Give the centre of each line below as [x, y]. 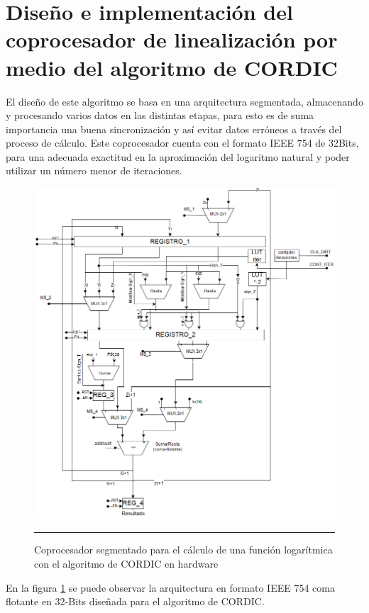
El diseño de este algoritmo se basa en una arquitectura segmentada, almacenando [184, 101]
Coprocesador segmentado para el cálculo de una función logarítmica [183, 550]
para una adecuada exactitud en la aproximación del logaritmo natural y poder [178, 156]
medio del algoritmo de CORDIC [172, 67]
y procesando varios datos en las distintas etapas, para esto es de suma [160, 115]
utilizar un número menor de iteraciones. [94, 170]
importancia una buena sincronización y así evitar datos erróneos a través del [174, 129]
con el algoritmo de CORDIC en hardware [126, 564]
